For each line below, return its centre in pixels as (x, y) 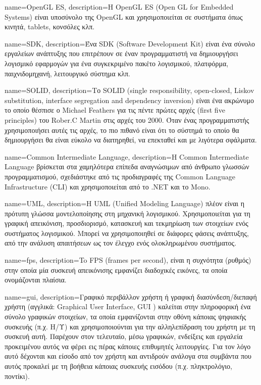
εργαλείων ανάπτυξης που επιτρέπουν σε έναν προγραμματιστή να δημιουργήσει (121, 53)
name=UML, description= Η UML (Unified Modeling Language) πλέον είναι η (124, 203)
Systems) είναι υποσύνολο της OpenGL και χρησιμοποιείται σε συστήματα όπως (124, 16)
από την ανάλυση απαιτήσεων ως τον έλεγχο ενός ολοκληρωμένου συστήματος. (121, 243)
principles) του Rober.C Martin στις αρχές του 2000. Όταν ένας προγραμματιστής (127, 119)
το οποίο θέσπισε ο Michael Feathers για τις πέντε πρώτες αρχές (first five (115, 110)
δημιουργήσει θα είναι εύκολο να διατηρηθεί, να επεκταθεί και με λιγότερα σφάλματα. (131, 140)
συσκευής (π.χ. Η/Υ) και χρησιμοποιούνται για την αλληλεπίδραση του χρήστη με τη (130, 326)
